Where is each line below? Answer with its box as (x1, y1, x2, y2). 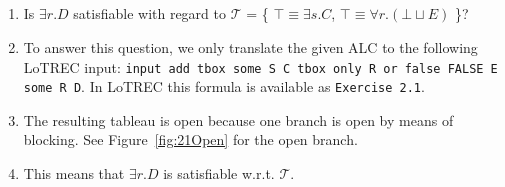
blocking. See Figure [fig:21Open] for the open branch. (23, 129, 358, 150)
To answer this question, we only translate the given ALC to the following (23, 36, 478, 57)
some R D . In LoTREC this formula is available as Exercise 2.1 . (23, 76, 425, 97)
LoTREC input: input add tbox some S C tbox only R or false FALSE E (23, 56, 498, 77)
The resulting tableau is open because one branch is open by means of (23, 109, 454, 130)
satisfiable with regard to (73, 3, 227, 24)
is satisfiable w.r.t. (163, 163, 275, 184)
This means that (23, 163, 125, 184)
